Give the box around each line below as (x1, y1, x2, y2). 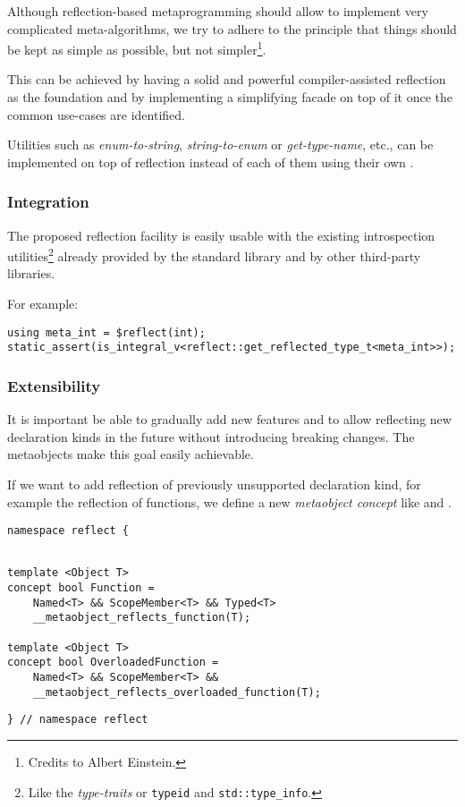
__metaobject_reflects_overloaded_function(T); (32, 685, 321, 699)
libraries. (7, 264, 55, 283)
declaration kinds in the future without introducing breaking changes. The (7, 427, 415, 446)
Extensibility (7, 374, 101, 396)
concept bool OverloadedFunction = (7, 656, 219, 669)
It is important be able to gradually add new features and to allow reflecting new (7, 410, 452, 429)
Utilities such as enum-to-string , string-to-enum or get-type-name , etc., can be (7, 135, 434, 154)
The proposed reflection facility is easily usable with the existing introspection (7, 225, 435, 244)
